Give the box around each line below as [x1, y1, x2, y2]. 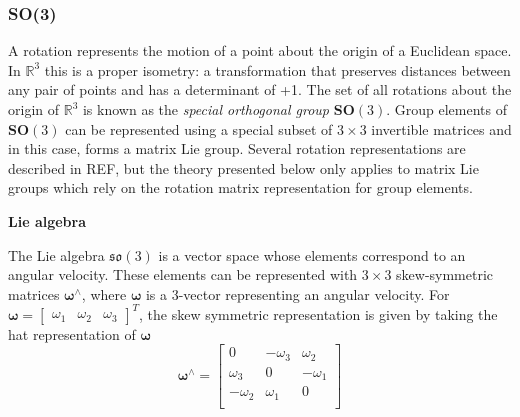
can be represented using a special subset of [65, 118, 333, 139]
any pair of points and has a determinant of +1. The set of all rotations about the [8, 79, 512, 100]
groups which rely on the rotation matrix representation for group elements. [8, 177, 473, 198]
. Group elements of [386, 99, 507, 119]
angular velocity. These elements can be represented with [8, 264, 358, 285]
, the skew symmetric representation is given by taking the [139, 303, 498, 324]
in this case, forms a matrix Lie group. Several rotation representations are [8, 138, 466, 159]
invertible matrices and [371, 118, 512, 139]
